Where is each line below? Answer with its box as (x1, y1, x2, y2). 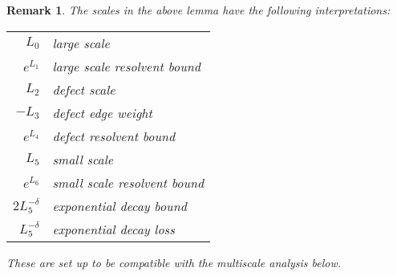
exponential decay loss (52, 219, 175, 238)
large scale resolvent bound (52, 56, 201, 75)
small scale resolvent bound (52, 172, 205, 192)
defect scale (52, 79, 115, 99)
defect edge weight (52, 103, 152, 122)
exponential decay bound (52, 196, 187, 215)
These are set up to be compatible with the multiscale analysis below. (6, 254, 342, 270)
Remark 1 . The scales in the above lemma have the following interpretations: (6, 2, 391, 18)
